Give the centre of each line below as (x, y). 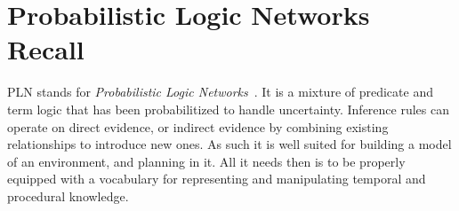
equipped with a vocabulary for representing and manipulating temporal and (217, 179)
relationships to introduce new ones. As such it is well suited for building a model (229, 144)
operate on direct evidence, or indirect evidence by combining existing (198, 126)
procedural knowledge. (68, 195)
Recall (46, 49)
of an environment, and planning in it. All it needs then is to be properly (206, 161)
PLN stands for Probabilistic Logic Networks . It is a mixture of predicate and (220, 92)
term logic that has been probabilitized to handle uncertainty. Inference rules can (228, 109)
